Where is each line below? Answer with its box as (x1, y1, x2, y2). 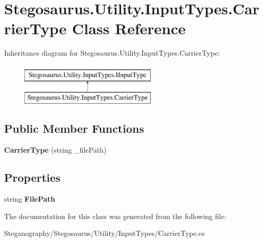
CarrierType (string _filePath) (4, 144, 107, 155)
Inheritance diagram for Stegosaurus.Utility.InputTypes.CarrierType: (4, 47, 220, 58)
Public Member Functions (4, 120, 144, 136)
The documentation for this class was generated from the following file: (4, 210, 226, 221)
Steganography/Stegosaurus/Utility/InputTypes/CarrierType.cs (4, 228, 205, 238)
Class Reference (72, 18, 186, 39)
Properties (4, 170, 61, 185)
